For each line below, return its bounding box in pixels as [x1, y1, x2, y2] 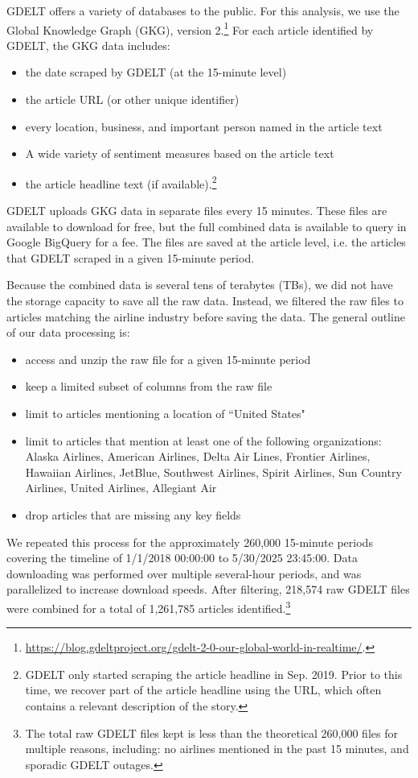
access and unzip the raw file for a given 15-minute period [25, 350, 311, 367]
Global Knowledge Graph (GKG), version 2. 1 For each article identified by [6, 19, 374, 38]
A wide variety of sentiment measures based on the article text [25, 145, 334, 162]
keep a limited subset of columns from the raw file [25, 378, 273, 395]
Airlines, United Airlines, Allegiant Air [25, 479, 217, 496]
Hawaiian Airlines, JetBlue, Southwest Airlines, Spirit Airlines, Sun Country [25, 463, 402, 480]
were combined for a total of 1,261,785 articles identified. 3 [6, 597, 291, 616]
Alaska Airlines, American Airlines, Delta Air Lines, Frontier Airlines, [25, 448, 371, 465]
